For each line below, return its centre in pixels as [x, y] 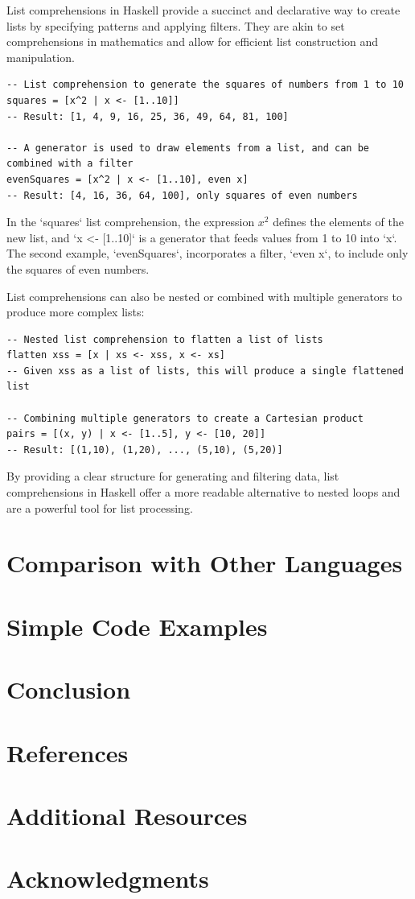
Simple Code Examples [137, 626]
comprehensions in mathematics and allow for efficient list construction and [193, 41]
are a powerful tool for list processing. [100, 507]
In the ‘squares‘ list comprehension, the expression [131, 222]
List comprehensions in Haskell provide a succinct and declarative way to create [203, 10]
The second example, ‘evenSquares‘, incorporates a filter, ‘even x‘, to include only [207, 253]
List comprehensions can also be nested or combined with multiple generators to [204, 296]
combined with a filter [70, 164]
